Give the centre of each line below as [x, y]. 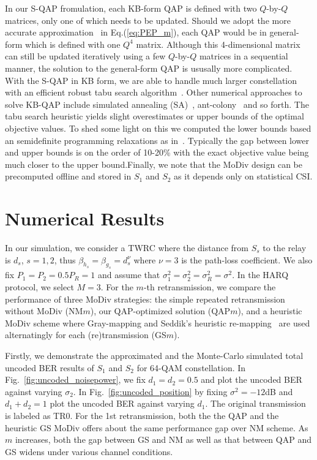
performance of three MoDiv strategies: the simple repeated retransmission [145, 299]
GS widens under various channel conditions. [89, 451]
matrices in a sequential [244, 56]
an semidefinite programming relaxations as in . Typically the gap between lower [157, 140]
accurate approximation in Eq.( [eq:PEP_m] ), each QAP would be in [136, 32]
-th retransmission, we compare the [210, 286]
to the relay [285, 248]
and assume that [129, 275]
